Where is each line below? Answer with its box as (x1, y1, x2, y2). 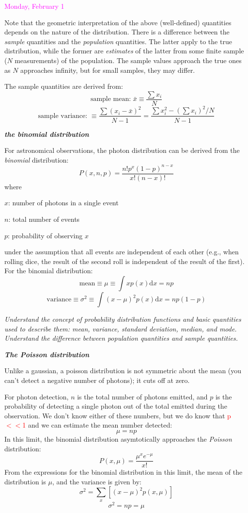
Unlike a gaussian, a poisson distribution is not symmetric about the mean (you (4, 365, 242, 376)
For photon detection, (4, 391, 69, 401)
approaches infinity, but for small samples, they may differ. (20, 65, 195, 75)
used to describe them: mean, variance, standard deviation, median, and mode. (4, 323, 237, 333)
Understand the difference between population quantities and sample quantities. (4, 333, 238, 343)
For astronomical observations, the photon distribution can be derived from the (4, 145, 240, 155)
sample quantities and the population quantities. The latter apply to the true (4, 36, 232, 46)
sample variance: (38, 112, 88, 119)
